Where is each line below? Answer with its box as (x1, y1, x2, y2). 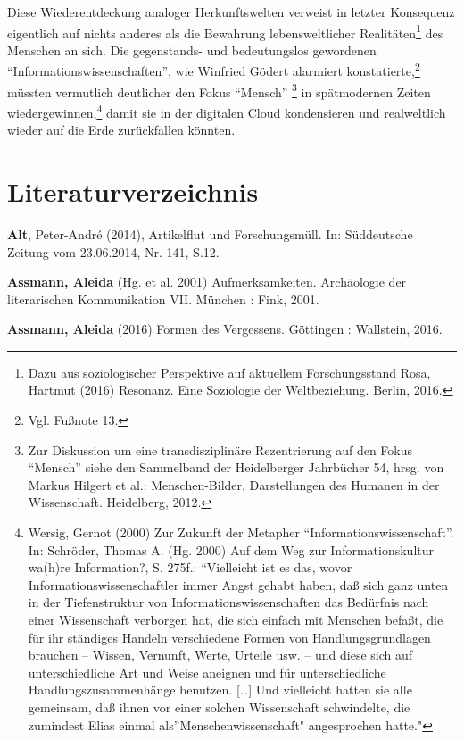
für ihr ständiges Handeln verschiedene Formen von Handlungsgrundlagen (28, 628, 431, 646)
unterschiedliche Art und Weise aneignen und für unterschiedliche (28, 662, 386, 681)
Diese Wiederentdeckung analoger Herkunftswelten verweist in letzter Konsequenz (7, 3, 455, 21)
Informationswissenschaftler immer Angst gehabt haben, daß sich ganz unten (28, 575, 449, 594)
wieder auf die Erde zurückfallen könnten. (7, 121, 236, 139)
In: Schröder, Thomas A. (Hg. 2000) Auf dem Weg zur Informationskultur (28, 540, 435, 559)
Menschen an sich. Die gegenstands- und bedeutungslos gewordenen (7, 40, 377, 59)
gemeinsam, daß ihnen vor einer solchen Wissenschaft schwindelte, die (28, 697, 410, 716)
